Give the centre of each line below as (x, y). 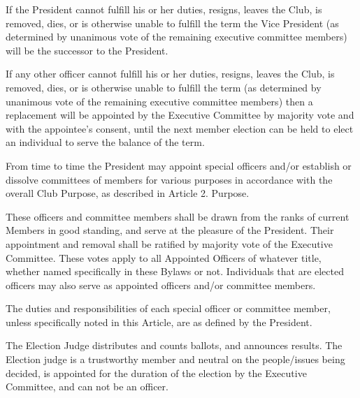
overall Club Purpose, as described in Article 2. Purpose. (128, 193)
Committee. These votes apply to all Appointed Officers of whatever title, (164, 257)
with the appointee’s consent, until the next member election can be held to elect (180, 128)
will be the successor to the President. (87, 50)
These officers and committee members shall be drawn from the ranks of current (178, 216)
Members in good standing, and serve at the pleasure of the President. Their (170, 230)
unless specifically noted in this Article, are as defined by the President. (159, 322)
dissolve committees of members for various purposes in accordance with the (169, 179)
